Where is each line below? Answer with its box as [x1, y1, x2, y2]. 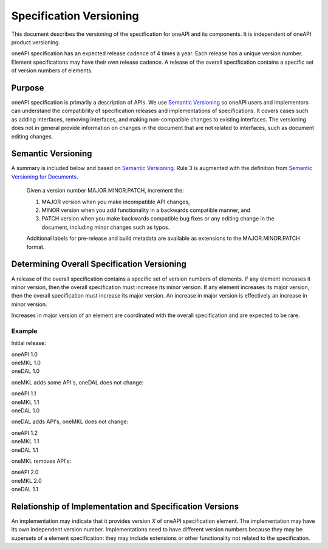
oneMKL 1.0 [11, 359, 41, 366]
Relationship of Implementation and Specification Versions [11, 501, 239, 511]
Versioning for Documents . [11, 173, 78, 180]
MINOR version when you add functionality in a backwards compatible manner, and [41, 206, 251, 214]
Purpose [11, 83, 44, 93]
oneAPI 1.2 [11, 429, 38, 437]
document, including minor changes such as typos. [41, 223, 170, 231]
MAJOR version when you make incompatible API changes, [41, 198, 191, 205]
